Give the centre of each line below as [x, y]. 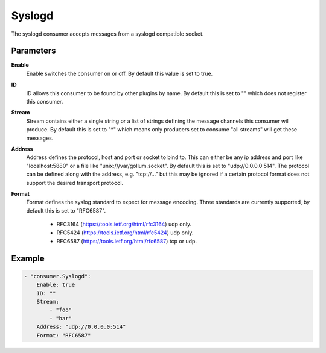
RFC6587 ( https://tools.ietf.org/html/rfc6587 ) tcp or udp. [127, 241]
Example [28, 258]
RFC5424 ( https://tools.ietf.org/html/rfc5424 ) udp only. [125, 233]
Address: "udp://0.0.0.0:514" [81, 327]
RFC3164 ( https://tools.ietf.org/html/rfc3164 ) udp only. [124, 224]
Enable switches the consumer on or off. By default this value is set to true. [120, 73]
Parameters [34, 51]
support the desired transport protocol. [75, 183]
